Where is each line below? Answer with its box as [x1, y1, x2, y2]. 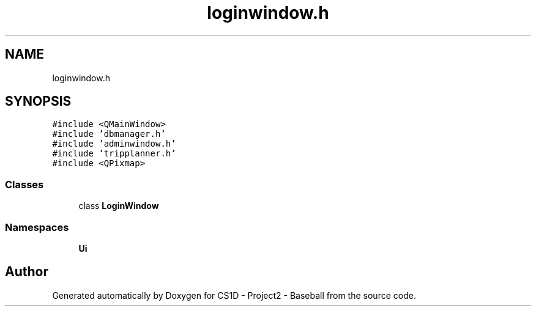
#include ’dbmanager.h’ [52, 129, 166, 139]
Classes [5, 178, 44, 191]
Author [5, 264, 48, 280]
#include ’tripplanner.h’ [52, 148, 176, 159]
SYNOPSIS [5, 93, 72, 109]
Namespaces [5, 221, 69, 233]
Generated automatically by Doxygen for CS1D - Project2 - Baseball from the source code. [52, 290, 416, 301]
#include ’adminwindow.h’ [52, 139, 176, 149]
